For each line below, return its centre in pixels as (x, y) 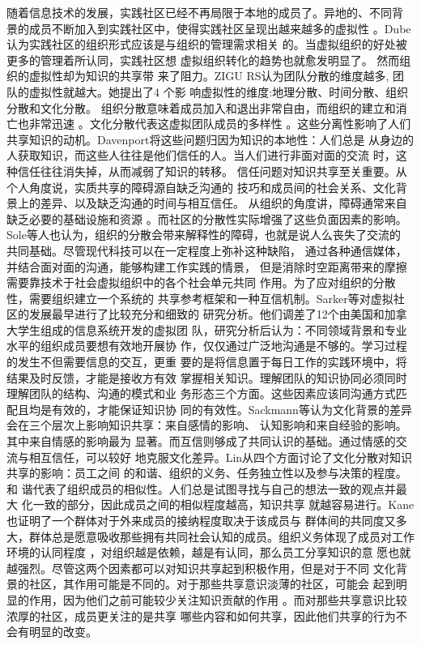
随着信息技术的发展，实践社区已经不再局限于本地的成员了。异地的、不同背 (205, 12)
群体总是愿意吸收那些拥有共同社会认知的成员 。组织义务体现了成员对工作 (221, 536)
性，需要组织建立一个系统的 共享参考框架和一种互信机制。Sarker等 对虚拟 (200, 298)
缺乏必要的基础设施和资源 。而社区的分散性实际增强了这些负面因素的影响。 (207, 218)
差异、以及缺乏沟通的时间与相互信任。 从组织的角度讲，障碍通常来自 (223, 203)
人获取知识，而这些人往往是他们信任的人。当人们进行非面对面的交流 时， (201, 155)
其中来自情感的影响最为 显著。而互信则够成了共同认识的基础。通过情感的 (201, 441)
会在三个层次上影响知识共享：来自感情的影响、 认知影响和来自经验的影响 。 (207, 425)
